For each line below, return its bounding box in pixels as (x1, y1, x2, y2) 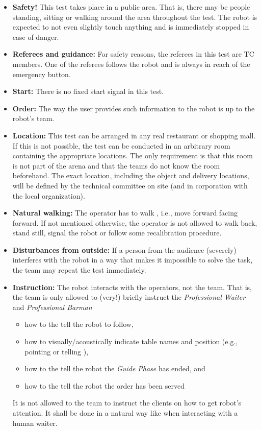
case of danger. (12, 31, 59, 42)
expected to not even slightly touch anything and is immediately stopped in (12, 21, 249, 32)
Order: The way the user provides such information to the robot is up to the (12, 103, 255, 113)
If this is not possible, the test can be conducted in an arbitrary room (12, 140, 230, 151)
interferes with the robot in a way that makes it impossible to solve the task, (12, 254, 253, 265)
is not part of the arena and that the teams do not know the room (12, 160, 220, 171)
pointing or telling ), (24, 346, 89, 356)
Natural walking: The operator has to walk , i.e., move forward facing (12, 207, 238, 218)
